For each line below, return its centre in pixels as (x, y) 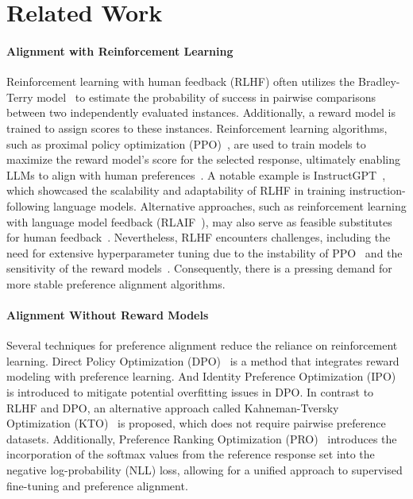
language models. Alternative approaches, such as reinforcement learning (230, 205)
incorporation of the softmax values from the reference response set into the (191, 454)
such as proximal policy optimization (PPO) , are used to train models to (186, 143)
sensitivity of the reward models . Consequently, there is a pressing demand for (199, 268)
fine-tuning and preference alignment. (97, 485)
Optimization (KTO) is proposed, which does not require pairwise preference (196, 423)
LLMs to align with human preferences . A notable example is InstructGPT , (196, 174)
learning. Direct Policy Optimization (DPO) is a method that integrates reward (203, 360)
